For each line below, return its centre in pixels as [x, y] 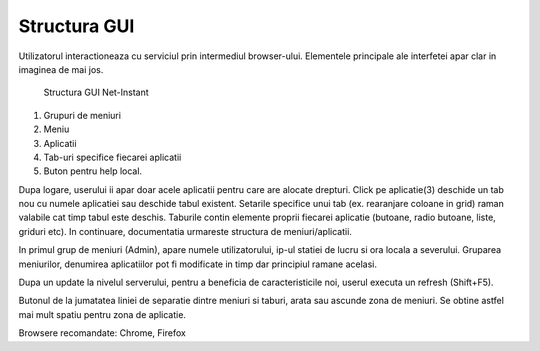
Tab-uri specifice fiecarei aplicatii [112, 157]
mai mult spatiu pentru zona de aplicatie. [102, 314]
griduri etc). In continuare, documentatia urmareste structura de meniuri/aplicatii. [185, 231]
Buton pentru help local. [93, 171]
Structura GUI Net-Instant [96, 92]
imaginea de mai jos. [61, 69]
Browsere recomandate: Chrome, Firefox [102, 333]
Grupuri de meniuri [82, 115]
